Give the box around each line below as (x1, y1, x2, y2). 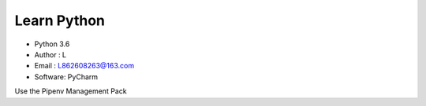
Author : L (34, 49, 67, 59)
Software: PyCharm (34, 71, 99, 82)
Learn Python (14, 12, 106, 29)
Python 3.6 (34, 39, 70, 49)
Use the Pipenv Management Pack (14, 86, 127, 96)
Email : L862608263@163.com (34, 61, 134, 71)
